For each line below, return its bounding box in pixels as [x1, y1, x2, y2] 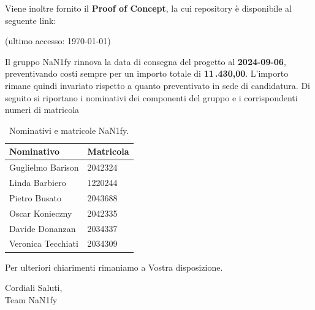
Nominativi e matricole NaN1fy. [9, 123, 129, 136]
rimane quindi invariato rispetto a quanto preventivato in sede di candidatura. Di [5, 79, 310, 91]
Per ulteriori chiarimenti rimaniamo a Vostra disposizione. [5, 260, 223, 273]
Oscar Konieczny [9, 206, 72, 219]
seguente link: [5, 14, 56, 26]
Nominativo [9, 145, 60, 158]
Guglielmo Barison [9, 161, 79, 174]
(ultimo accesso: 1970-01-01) [5, 34, 111, 47]
